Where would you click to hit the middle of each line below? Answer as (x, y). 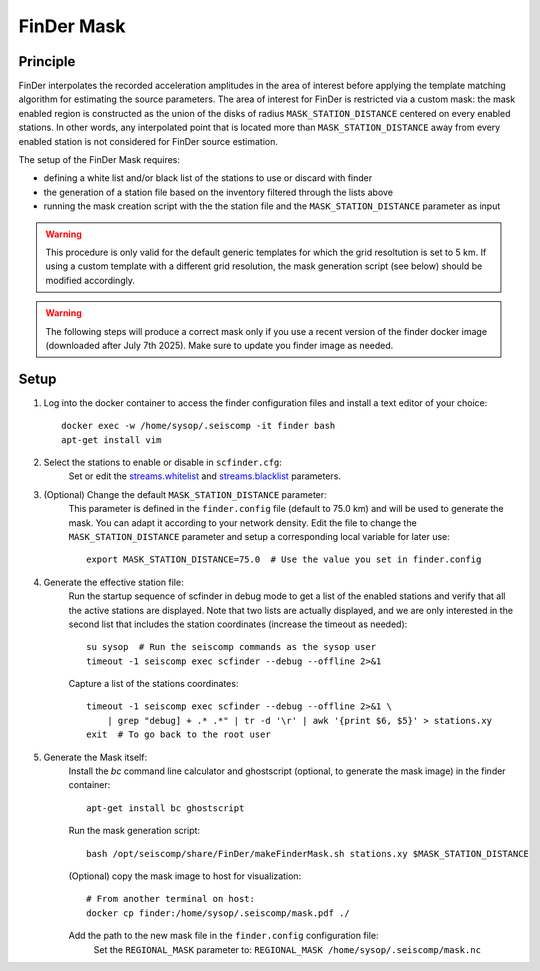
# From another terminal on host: (170, 899)
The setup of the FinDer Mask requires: (99, 160)
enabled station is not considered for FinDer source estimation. (148, 141)
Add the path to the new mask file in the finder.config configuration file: (223, 936)
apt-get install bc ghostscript (165, 808)
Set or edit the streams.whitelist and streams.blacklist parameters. (205, 476)
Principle (47, 61)
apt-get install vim (111, 439)
